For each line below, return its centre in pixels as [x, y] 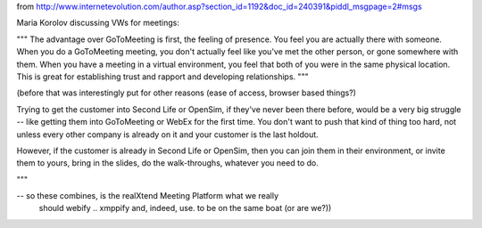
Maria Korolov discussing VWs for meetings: [98, 23]
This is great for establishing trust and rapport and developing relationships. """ [163, 77]
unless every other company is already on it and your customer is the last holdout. [167, 134]
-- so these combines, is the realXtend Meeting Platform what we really [148, 196]
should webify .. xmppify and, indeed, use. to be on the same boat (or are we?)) [185, 208]
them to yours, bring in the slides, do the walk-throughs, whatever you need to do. [167, 163]
